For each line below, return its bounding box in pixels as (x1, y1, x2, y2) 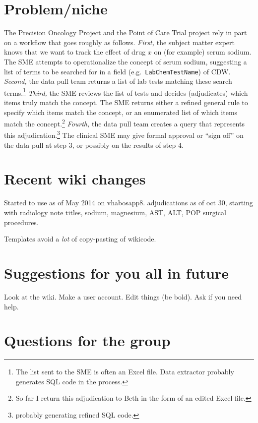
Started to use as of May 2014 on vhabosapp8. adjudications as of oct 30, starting (4, 197, 253, 208)
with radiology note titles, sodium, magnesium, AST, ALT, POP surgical (4, 207, 226, 217)
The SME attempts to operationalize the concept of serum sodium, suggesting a (4, 56, 247, 66)
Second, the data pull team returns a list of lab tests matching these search (4, 76, 232, 86)
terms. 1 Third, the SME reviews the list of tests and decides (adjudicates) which (4, 86, 248, 98)
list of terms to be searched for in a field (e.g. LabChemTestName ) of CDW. (4, 66, 231, 76)
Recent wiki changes (4, 169, 146, 189)
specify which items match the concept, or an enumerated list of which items (4, 107, 238, 117)
